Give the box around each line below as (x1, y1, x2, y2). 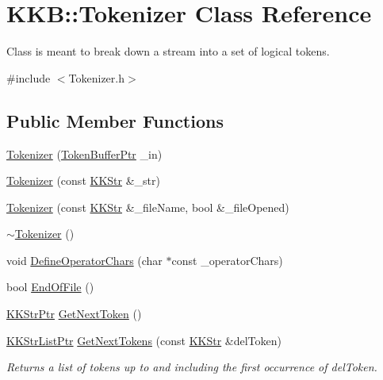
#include (6, 69, 51, 86)
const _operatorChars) (171, 251, 283, 268)
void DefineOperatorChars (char (6, 251, 163, 268)
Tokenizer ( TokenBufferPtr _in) (6, 145, 163, 162)
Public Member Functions (6, 108, 224, 132)
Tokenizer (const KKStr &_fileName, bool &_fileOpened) (6, 198, 289, 215)
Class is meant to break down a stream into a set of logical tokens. (6, 43, 330, 59)
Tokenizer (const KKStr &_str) (6, 172, 160, 189)
